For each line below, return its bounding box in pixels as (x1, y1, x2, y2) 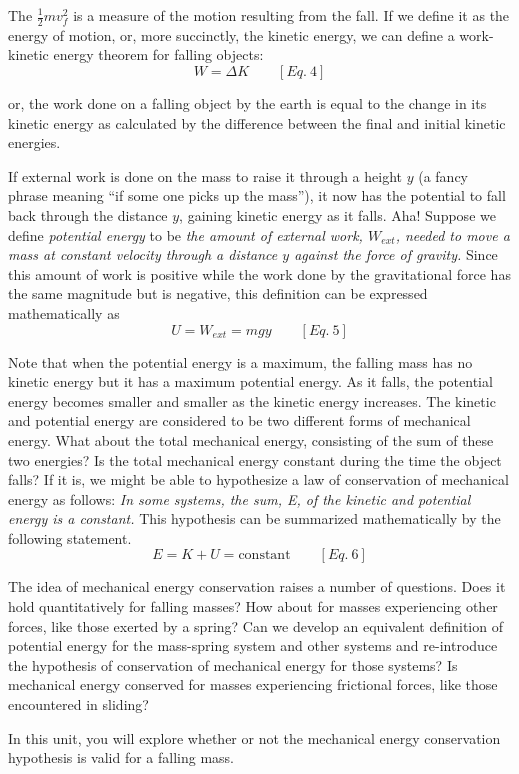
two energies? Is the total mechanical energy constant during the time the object (8, 449, 502, 470)
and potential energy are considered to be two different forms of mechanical (8, 410, 471, 431)
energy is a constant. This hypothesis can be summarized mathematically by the (8, 508, 501, 529)
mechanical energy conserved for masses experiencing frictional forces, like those (8, 674, 498, 695)
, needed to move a (395, 224, 510, 245)
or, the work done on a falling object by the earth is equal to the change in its (8, 93, 487, 114)
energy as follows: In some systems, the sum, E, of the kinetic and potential (8, 488, 471, 509)
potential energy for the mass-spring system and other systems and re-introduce (8, 635, 498, 656)
